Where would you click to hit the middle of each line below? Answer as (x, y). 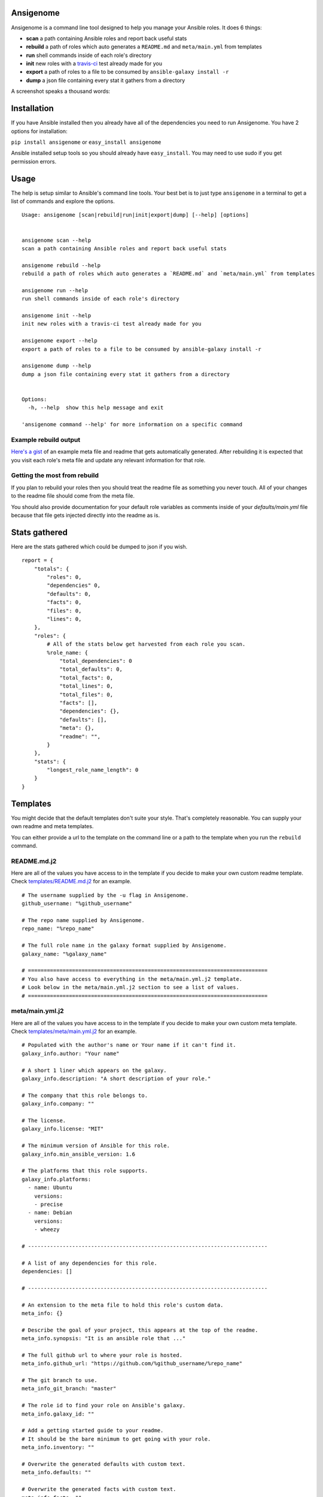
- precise (48, 1204)
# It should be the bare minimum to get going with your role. (116, 1439)
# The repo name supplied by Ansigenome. (83, 920)
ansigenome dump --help (57, 366)
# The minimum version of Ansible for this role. (96, 1146)
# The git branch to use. (60, 1381)
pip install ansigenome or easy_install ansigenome (86, 142)
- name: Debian (50, 1213)
